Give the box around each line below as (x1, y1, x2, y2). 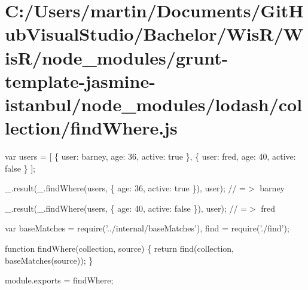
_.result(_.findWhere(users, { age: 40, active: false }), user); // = (5, 202, 247, 214)
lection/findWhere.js (5, 115, 178, 140)
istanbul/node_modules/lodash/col (5, 91, 303, 116)
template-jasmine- (5, 68, 155, 93)
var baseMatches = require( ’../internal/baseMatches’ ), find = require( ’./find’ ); (5, 222, 289, 234)
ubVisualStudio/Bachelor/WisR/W (5, 22, 304, 46)
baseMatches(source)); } (5, 254, 93, 266)
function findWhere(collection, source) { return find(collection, (5, 242, 234, 255)
